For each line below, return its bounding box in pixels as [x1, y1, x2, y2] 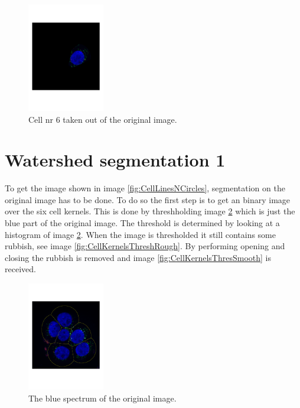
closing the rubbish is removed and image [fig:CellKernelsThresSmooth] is [5, 251, 271, 263]
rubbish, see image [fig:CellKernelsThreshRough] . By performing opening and [5, 240, 285, 252]
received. [5, 263, 36, 275]
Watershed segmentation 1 [5, 148, 226, 172]
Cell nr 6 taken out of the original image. [28, 113, 177, 125]
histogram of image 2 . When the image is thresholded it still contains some [5, 228, 276, 240]
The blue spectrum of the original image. [28, 391, 177, 404]
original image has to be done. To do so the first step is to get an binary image [5, 193, 291, 205]
